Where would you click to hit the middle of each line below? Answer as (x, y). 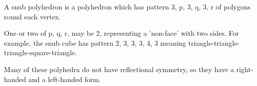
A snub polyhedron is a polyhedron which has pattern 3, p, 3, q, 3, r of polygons (128, 6)
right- (245, 69)
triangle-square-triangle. (41, 52)
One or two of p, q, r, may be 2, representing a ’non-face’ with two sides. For (122, 33)
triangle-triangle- (214, 43)
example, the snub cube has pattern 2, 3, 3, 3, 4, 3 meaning (95, 43)
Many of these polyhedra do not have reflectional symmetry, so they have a (119, 69)
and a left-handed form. (65, 79)
